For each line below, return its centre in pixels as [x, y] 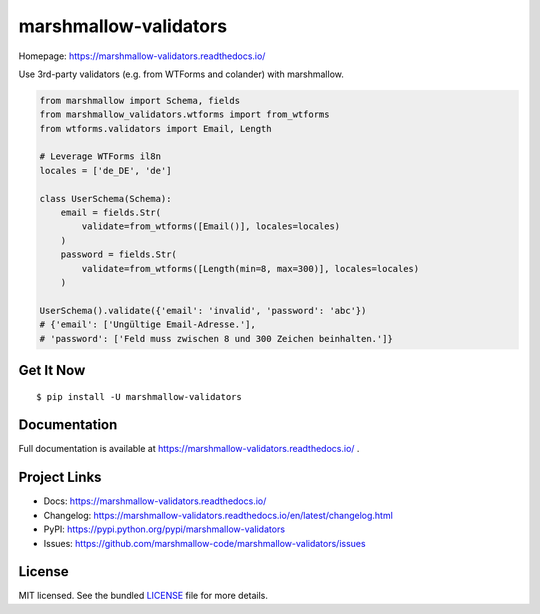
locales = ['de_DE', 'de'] [105, 170]
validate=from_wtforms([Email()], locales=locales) [211, 226]
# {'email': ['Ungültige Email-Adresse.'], [148, 324]
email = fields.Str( [111, 213]
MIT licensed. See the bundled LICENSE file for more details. [143, 596]
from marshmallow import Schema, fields [139, 100]
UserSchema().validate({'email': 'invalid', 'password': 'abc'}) [203, 310]
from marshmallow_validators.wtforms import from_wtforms [184, 114]
